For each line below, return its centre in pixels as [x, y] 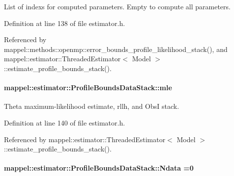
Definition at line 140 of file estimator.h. [65, 122]
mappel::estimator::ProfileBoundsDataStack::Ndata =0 [99, 168]
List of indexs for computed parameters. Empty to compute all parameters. [117, 6]
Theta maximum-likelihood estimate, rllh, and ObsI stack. [92, 106]
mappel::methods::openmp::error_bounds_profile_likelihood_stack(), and [116, 49]
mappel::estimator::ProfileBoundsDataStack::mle [88, 88]
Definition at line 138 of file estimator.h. [65, 23]
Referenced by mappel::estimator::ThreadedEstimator [85, 139]
